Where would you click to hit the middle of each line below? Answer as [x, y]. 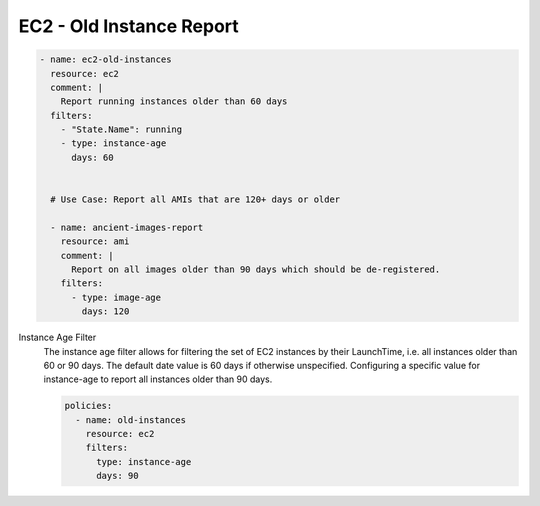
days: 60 [92, 157]
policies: [88, 406]
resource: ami [95, 241]
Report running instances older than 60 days [174, 101]
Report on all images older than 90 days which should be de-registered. [256, 269]
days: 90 [117, 476]
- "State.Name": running [121, 129]
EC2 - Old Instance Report [128, 26]
